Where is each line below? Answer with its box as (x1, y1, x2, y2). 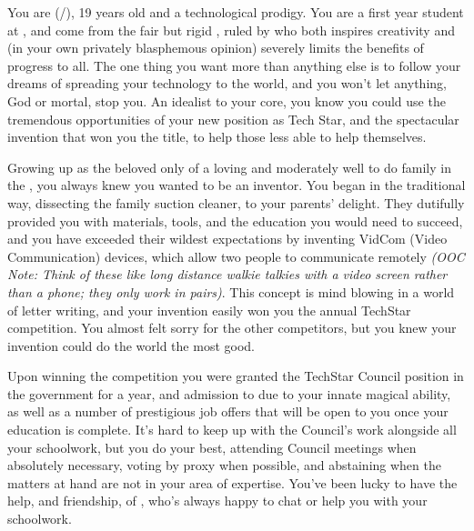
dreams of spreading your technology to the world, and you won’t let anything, (7, 74, 447, 93)
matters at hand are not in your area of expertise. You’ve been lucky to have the (7, 473, 458, 492)
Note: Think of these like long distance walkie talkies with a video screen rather (7, 265, 448, 284)
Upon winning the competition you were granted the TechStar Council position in (7, 366, 464, 386)
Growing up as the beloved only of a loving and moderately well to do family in (7, 157, 451, 176)
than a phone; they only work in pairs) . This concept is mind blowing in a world (7, 282, 455, 301)
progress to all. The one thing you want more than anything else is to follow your (7, 55, 461, 75)
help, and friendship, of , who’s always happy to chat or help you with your (7, 491, 428, 510)
